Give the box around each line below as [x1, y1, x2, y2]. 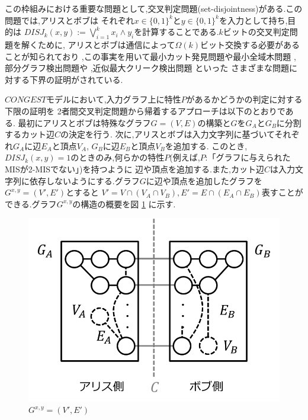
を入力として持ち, [219, 14, 288, 26]
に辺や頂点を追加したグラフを [146, 174, 262, 187]
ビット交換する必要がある [200, 38, 300, 50]
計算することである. [142, 25, 219, 38]
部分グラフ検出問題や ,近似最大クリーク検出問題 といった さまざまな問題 [5, 62, 289, 74]
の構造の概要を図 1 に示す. [72, 197, 176, 210]
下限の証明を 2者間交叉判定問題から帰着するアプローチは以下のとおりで [5, 104, 285, 117]
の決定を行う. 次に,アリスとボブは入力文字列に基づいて [60, 128, 275, 140]
